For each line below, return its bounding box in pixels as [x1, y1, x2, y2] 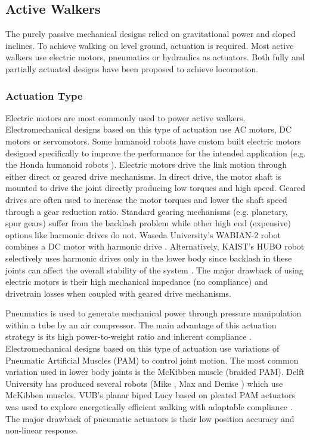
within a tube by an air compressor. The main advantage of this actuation [5, 318, 277, 331]
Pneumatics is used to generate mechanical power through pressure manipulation [5, 307, 302, 319]
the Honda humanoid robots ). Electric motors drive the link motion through [5, 158, 287, 171]
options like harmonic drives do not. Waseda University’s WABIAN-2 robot [5, 228, 281, 241]
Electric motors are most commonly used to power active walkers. [5, 111, 246, 124]
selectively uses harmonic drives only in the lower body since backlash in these [5, 251, 292, 264]
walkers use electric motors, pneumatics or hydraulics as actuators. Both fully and [5, 51, 305, 63]
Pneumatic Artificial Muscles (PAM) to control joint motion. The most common [5, 353, 299, 366]
